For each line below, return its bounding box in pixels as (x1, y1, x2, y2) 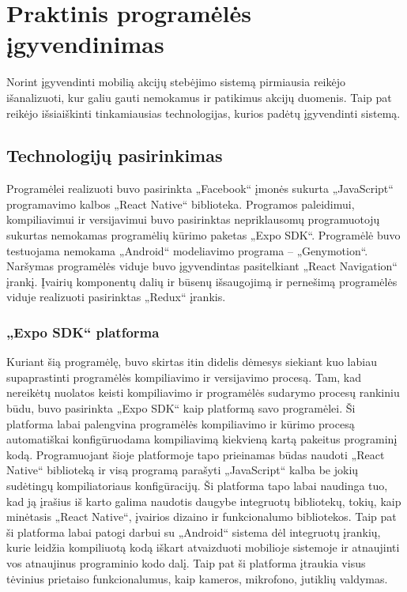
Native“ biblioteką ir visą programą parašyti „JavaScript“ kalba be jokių (6, 462, 359, 478)
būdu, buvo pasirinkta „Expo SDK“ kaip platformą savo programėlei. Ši (6, 400, 356, 417)
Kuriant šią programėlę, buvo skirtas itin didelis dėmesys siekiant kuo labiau (6, 353, 377, 370)
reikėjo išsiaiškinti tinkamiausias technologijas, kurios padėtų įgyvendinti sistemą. (6, 104, 401, 121)
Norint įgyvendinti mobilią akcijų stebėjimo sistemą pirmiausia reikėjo (6, 74, 346, 90)
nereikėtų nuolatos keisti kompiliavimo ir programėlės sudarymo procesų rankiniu (6, 384, 400, 401)
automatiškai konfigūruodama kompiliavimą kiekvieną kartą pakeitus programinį (6, 431, 398, 447)
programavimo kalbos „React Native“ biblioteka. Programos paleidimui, (6, 195, 355, 212)
